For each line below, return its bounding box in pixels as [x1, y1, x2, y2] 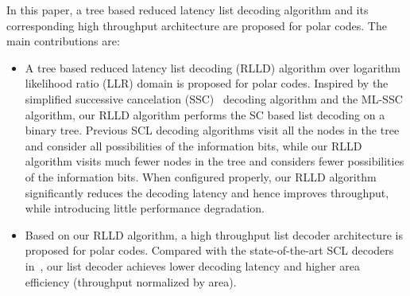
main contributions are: [6, 33, 120, 49]
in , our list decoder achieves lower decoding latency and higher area [25, 257, 360, 274]
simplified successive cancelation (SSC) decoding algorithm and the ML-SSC [25, 90, 403, 107]
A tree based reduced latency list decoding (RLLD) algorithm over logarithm [25, 59, 400, 76]
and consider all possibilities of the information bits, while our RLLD [25, 137, 362, 154]
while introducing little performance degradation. [25, 200, 265, 216]
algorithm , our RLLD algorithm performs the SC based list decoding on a [25, 106, 385, 123]
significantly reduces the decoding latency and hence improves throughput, [25, 184, 389, 201]
